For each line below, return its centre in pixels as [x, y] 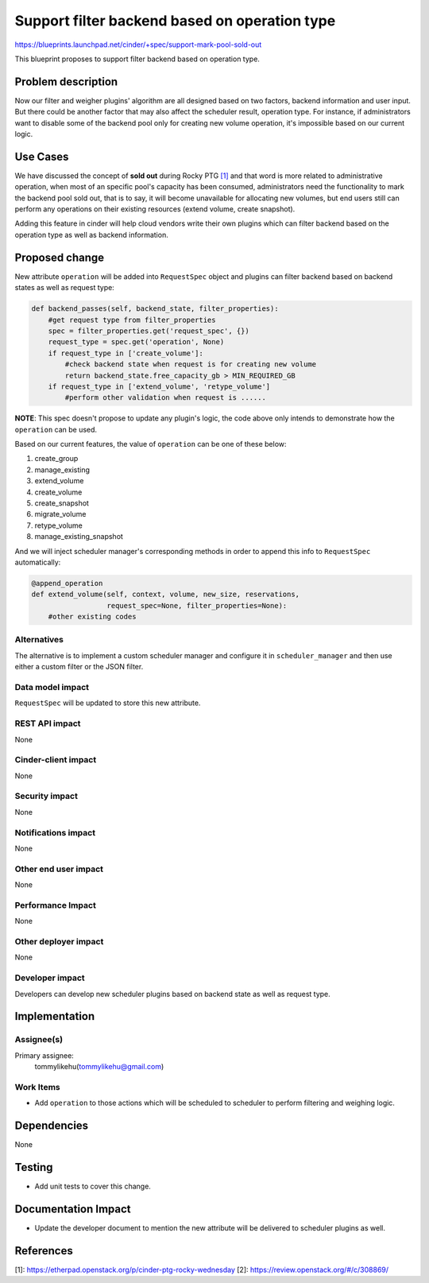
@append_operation [67, 583]
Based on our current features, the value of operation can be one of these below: [151, 444]
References [44, 1251]
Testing [34, 1167]
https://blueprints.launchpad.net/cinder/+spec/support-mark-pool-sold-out [138, 45]
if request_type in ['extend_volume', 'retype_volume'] [159, 386]
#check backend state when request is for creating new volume [191, 364]
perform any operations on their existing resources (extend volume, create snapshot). [155, 209]
